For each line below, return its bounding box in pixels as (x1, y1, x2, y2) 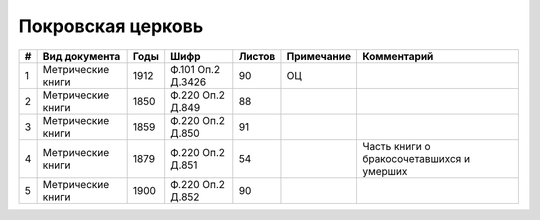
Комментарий (361, 49, 434, 63)
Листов (238, 49, 276, 63)
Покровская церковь (18, 15, 204, 37)
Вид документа (42, 49, 121, 63)
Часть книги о (361, 139, 431, 153)
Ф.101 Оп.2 (170, 62, 220, 76)
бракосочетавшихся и (361, 151, 470, 165)
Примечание (286, 49, 352, 63)
